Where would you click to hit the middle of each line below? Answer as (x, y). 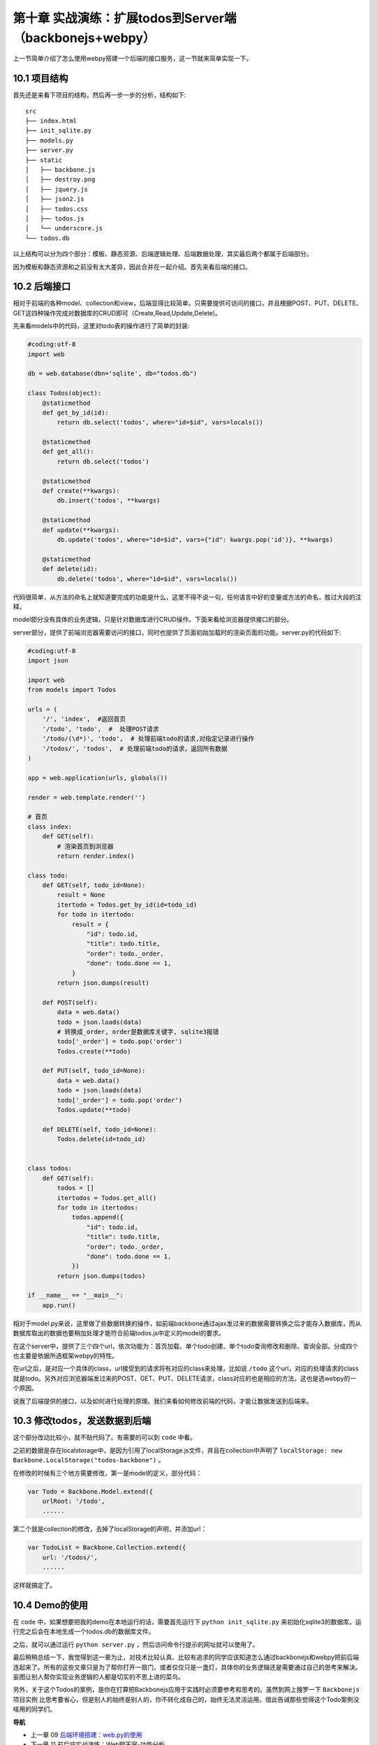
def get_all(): (68, 452)
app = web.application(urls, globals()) (97, 778)
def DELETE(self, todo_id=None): (99, 1129)
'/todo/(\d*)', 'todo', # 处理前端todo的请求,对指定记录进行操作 (148, 739)
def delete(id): (70, 569)
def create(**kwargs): (81, 491)
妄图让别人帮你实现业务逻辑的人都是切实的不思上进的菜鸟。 (98, 1677)
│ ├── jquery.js (57, 189)
